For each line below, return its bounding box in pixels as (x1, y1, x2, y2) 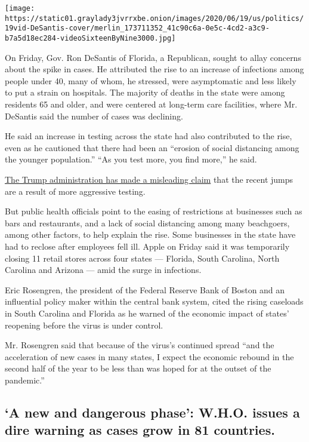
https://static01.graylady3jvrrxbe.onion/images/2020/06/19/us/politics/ (5, 14, 304, 23)
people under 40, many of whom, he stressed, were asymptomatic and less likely (5, 74, 296, 87)
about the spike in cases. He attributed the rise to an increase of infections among (5, 63, 304, 75)
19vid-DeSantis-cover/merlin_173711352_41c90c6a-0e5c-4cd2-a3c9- (5, 24, 270, 33)
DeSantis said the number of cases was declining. (5, 109, 183, 122)
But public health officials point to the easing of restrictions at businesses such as (5, 205, 302, 217)
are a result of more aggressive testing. (5, 185, 146, 197)
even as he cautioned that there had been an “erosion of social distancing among (5, 141, 299, 154)
